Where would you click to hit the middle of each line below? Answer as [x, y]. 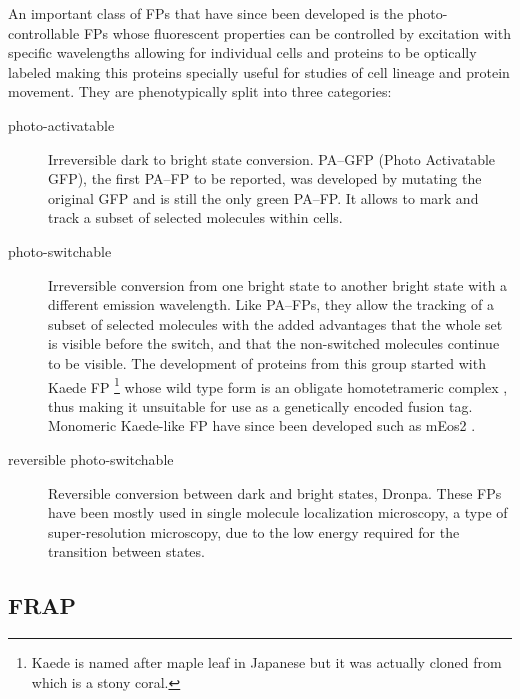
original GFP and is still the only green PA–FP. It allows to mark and [263, 197]
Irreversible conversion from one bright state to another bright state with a [278, 284]
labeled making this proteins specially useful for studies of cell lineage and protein [259, 71]
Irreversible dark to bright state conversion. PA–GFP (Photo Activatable [272, 158]
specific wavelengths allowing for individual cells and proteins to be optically [242, 52]
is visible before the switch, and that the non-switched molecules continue [274, 343]
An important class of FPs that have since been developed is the [206, 13]
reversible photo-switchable [91, 458]
